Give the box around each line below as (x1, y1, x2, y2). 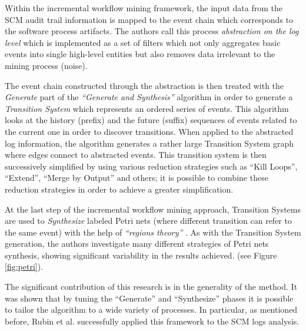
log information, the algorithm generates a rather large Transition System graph (5, 137, 294, 149)
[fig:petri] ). (5, 260, 44, 273)
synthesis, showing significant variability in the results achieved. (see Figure (5, 249, 277, 261)
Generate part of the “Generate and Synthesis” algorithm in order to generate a (5, 91, 293, 103)
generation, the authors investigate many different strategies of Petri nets (5, 237, 269, 250)
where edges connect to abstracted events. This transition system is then (5, 148, 267, 161)
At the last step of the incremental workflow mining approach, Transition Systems (5, 203, 301, 215)
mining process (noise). (5, 59, 88, 71)
